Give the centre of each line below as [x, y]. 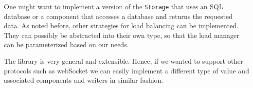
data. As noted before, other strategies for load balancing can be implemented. [121, 26]
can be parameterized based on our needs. [66, 44]
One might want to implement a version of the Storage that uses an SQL [114, 6]
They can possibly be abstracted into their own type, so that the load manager [122, 35]
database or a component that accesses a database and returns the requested [118, 16]
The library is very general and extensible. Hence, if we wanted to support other [124, 61]
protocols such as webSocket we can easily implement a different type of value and [126, 70]
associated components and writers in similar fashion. [84, 80]
